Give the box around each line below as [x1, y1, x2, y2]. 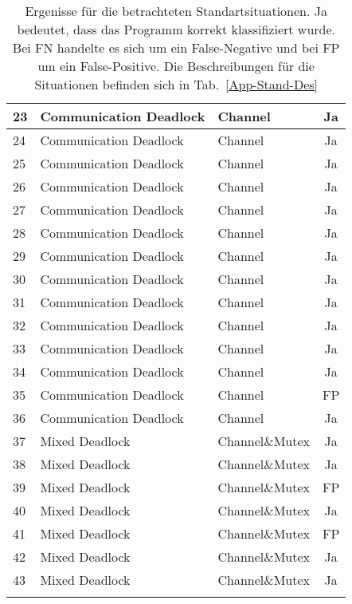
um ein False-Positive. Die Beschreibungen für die [37, 57, 315, 75]
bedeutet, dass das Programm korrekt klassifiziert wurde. [17, 20, 335, 38]
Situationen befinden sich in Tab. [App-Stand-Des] [34, 75, 318, 93]
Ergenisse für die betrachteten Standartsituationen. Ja [25, 2, 327, 20]
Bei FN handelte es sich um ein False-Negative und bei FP [12, 38, 340, 57]
